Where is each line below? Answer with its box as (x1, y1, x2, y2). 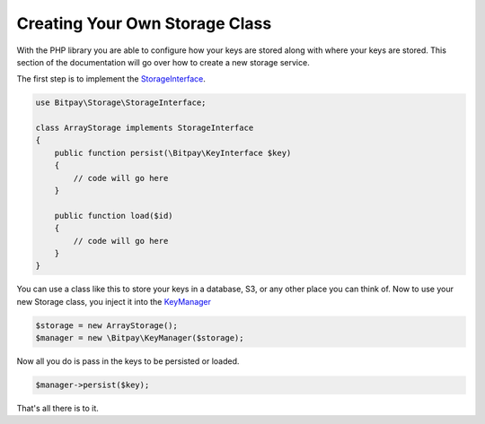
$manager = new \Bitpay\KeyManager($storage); (35, 333, 244, 343)
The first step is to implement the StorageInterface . (16, 74, 206, 84)
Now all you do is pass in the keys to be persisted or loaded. (16, 356, 240, 367)
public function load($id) (54, 211, 174, 221)
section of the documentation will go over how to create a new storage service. (16, 56, 310, 67)
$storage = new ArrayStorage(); (35, 320, 179, 331)
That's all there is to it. (16, 403, 99, 414)
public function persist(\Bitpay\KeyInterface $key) (54, 148, 292, 158)
